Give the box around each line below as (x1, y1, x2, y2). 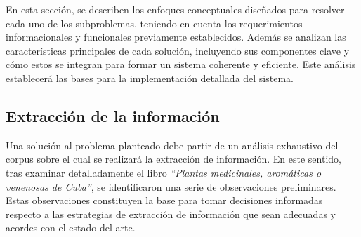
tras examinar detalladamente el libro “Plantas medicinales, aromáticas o (6, 165, 322, 180)
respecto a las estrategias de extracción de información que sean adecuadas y (6, 206, 336, 221)
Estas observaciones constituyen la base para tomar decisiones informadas (6, 193, 323, 208)
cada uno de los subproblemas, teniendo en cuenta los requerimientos (6, 15, 303, 30)
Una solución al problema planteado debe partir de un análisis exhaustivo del (6, 137, 339, 152)
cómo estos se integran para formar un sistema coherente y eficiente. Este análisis (6, 57, 356, 72)
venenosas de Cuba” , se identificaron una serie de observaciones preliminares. (6, 179, 336, 194)
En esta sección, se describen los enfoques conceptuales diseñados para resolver (6, 2, 345, 16)
